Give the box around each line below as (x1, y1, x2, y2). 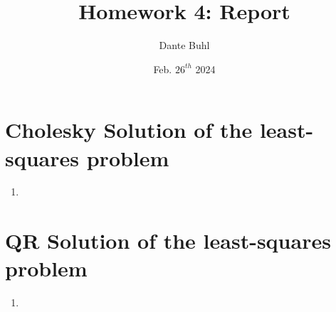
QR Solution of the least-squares (5, 226, 331, 255)
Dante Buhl (159, 38, 210, 53)
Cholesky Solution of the (5, 115, 253, 144)
